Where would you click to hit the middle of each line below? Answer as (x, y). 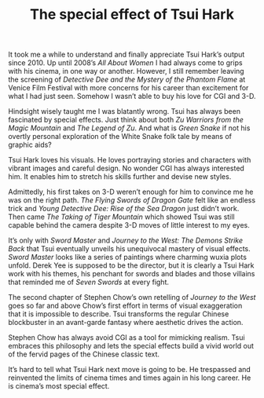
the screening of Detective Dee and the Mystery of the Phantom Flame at (127, 79)
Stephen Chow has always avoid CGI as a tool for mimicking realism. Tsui (126, 338)
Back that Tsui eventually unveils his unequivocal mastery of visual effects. (130, 249)
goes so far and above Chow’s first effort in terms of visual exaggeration (125, 306)
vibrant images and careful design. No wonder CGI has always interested (126, 168)
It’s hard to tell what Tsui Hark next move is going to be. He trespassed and (130, 370)
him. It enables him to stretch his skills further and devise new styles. (120, 177)
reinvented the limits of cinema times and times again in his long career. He (130, 378)
